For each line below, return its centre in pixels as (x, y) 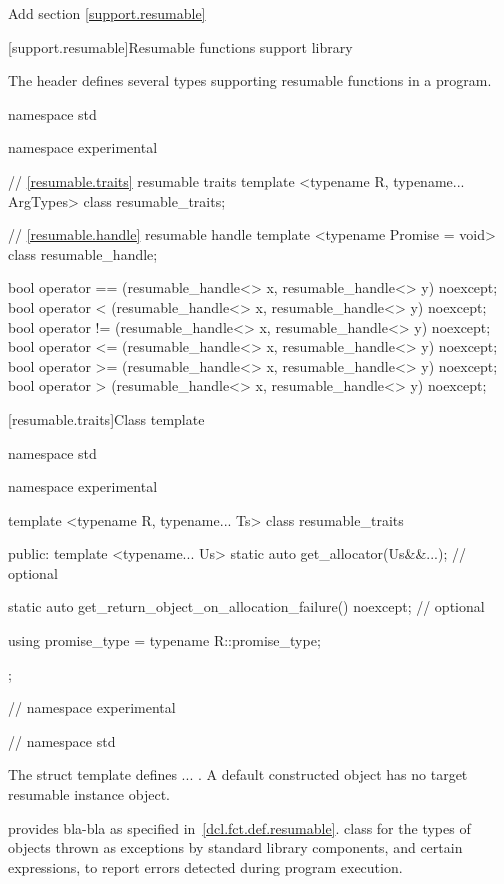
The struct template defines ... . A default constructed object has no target (238, 774)
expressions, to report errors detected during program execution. (205, 866)
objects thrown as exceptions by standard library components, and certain (235, 847)
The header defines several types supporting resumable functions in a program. (250, 80)
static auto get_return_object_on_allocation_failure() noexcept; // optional (246, 606)
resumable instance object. (89, 794)
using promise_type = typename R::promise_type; (164, 640)
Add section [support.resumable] (107, 13)
